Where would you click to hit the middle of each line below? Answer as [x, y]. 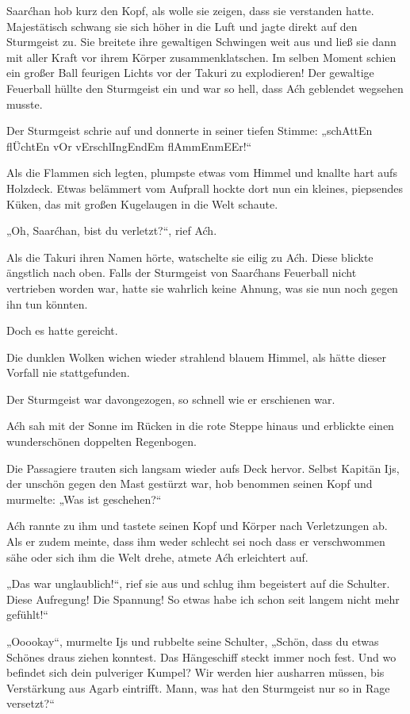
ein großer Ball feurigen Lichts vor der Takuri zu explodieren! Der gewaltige [190, 73]
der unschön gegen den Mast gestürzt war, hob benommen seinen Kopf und [190, 484]
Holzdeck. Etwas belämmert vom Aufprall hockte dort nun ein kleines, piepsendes [205, 188]
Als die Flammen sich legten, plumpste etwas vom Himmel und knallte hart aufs [202, 173]
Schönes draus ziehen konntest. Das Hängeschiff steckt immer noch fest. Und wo [201, 656]
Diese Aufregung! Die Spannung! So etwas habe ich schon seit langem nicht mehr [203, 599]
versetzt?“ [31, 703]
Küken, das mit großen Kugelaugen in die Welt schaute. [142, 203]
